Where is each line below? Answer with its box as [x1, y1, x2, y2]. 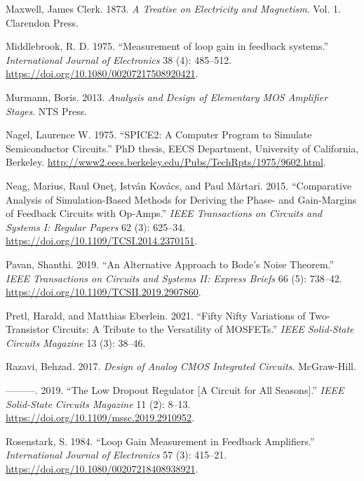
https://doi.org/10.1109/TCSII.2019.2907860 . [6, 284, 201, 299]
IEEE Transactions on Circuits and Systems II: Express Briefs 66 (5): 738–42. [6, 270, 342, 285]
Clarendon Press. [6, 15, 79, 29]
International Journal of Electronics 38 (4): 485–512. [6, 52, 232, 67]
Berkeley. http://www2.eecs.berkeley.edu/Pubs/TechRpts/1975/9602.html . [6, 154, 326, 169]
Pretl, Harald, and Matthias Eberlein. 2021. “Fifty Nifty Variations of [6, 308, 306, 322]
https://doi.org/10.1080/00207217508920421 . [6, 66, 198, 81]
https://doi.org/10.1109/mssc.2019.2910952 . [6, 410, 195, 425]
